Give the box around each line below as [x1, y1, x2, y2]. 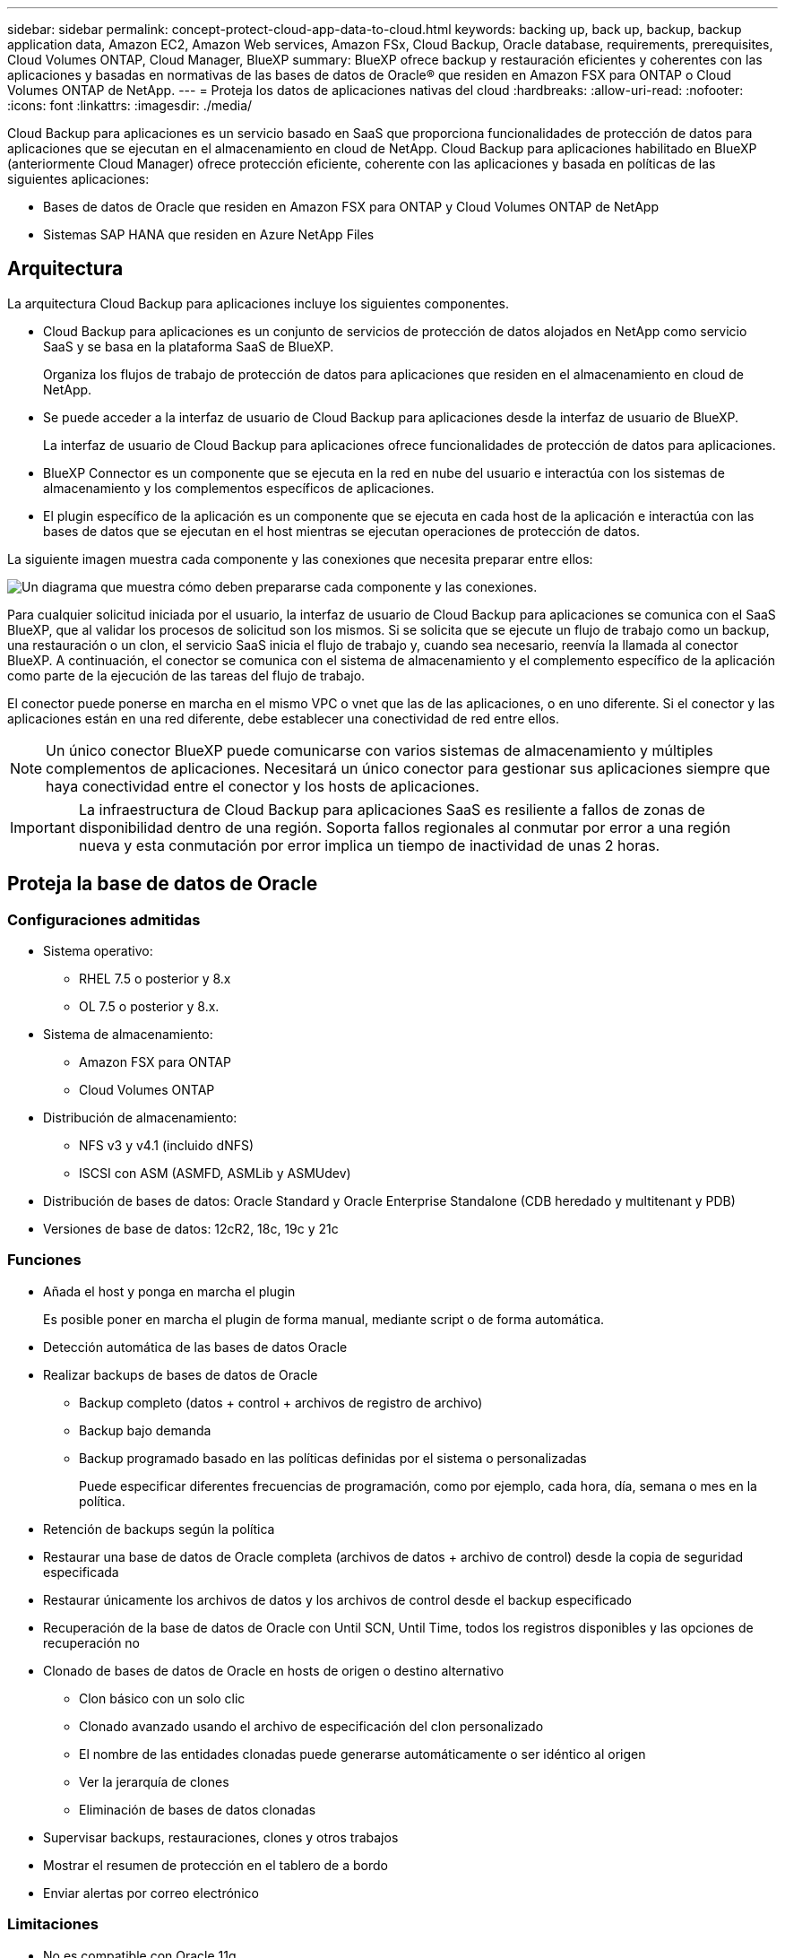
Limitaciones [7, 1915, 99, 1934]
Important [10, 818, 75, 836]
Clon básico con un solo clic [79, 1690, 246, 1706]
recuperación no [43, 1634, 141, 1650]
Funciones [7, 1251, 82, 1269]
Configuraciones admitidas [7, 910, 201, 929]
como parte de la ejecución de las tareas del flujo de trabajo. [7, 667, 366, 683]
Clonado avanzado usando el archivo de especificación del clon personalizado [79, 1718, 544, 1734]
